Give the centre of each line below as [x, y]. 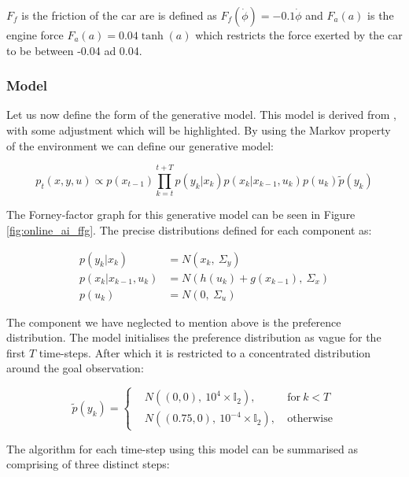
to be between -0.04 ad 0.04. [74, 50]
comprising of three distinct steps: [88, 464]
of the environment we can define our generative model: [140, 145]
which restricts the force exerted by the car [299, 35]
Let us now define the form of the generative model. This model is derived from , [202, 115]
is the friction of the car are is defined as [119, 15]
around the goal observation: [75, 368]
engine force [35, 35]
